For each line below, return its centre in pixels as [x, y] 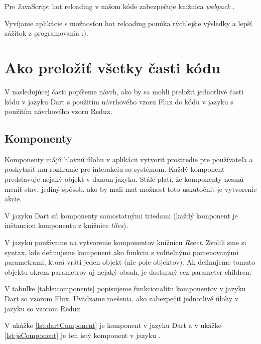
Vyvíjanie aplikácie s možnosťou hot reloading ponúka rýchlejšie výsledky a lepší [128, 23]
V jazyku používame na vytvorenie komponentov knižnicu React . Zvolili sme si [125, 242]
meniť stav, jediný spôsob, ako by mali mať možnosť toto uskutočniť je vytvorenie [131, 189]
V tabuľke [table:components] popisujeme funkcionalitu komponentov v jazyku [125, 289]
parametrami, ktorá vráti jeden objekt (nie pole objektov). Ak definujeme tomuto [130, 262]
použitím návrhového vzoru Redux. [58, 111]
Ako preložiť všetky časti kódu [113, 67]
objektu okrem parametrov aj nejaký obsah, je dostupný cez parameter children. [128, 271]
